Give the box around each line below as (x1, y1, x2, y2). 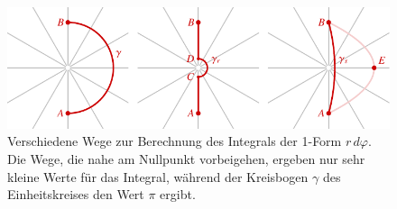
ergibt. (160, 185, 196, 204)
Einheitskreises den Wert (7, 185, 144, 204)
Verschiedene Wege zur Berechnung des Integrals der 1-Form (7, 132, 342, 150)
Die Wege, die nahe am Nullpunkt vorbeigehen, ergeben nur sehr (7, 150, 365, 168)
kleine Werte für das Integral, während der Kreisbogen (7, 167, 309, 186)
